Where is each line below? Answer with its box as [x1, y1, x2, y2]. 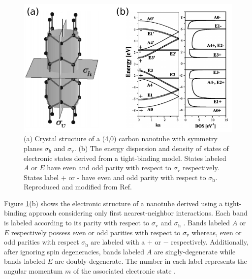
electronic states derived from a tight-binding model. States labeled [24, 153, 226, 163]
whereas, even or [191, 227, 242, 237]
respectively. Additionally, [171, 237, 249, 247]
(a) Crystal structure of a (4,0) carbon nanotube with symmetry [24, 133, 218, 144]
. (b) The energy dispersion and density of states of [74, 143, 229, 153]
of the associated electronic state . [73, 266, 176, 276]
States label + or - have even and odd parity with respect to [24, 172, 206, 182]
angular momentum [4, 266, 63, 276]
